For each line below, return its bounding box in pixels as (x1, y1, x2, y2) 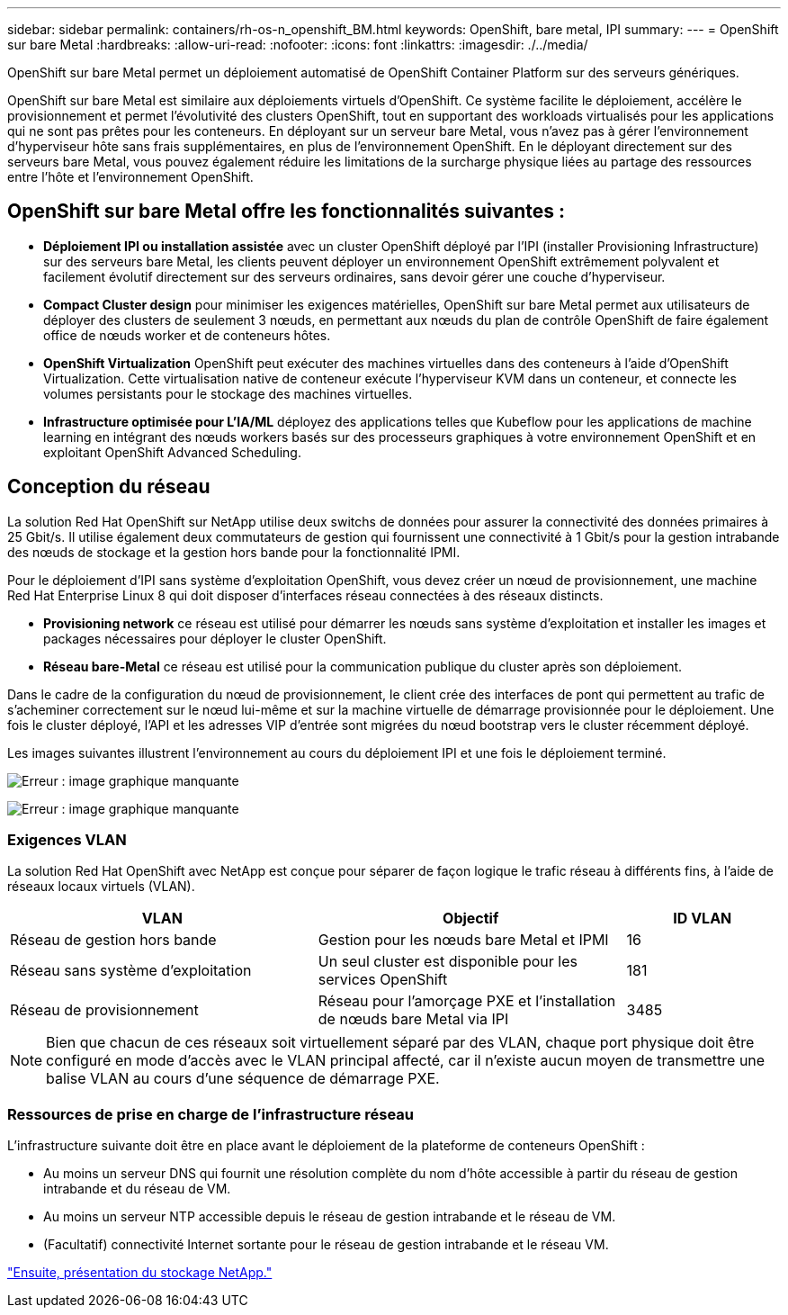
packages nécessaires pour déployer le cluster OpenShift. (43, 630, 387, 646)
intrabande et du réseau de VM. (43, 1181, 231, 1197)
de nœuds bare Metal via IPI (318, 1010, 509, 1029)
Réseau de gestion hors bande (10, 931, 217, 950)
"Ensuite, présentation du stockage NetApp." (7, 1265, 273, 1281)
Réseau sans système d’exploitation (10, 961, 252, 980)
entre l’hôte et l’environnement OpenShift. (7, 169, 254, 185)
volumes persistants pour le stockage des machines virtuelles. (43, 385, 413, 401)
